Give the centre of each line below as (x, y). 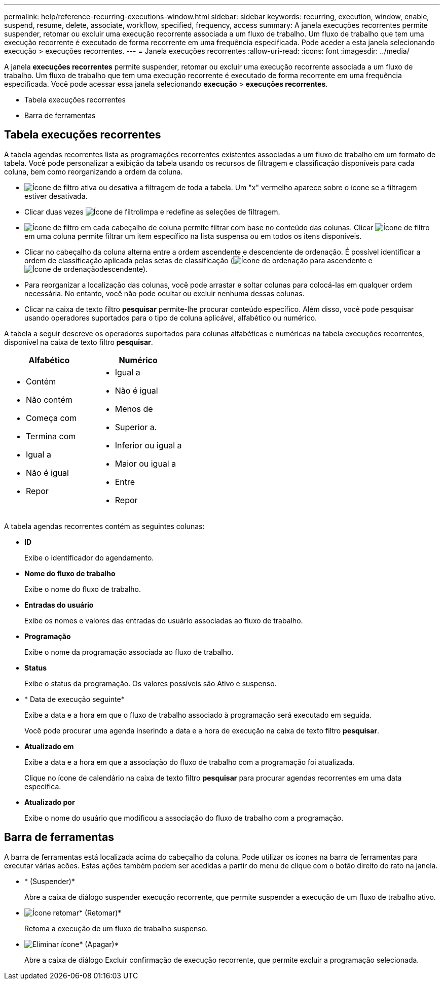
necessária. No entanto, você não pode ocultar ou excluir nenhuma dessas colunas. (164, 293)
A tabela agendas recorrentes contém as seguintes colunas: (104, 526)
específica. (43, 786)
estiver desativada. (56, 196)
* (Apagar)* (99, 944)
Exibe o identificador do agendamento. (89, 557)
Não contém (49, 399)
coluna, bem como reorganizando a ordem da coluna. (94, 171)
